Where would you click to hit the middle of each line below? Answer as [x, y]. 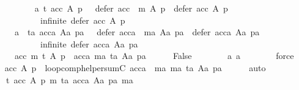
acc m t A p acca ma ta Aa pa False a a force [154, 56]
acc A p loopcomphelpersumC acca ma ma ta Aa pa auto [135, 67]
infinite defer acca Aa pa [89, 43]
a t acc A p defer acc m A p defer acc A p [131, 8]
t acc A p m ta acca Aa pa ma [69, 79]
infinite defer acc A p [83, 20]
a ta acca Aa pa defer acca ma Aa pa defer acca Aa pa [137, 32]
